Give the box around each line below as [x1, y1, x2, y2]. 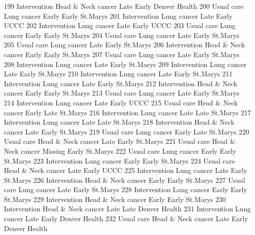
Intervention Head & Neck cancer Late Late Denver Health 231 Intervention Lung [4, 203, 251, 214]
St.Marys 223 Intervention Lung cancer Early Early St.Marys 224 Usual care [4, 155, 235, 166]
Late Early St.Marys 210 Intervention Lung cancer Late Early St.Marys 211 [4, 68, 233, 79]
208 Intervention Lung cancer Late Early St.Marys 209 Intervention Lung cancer [4, 59, 247, 69]
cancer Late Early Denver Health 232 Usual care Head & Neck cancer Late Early [4, 213, 248, 224]
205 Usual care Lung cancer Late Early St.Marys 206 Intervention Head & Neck [4, 39, 245, 50]
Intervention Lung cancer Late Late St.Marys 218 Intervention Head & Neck [4, 117, 235, 127]
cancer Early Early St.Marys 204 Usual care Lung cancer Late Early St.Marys [4, 30, 240, 40]
